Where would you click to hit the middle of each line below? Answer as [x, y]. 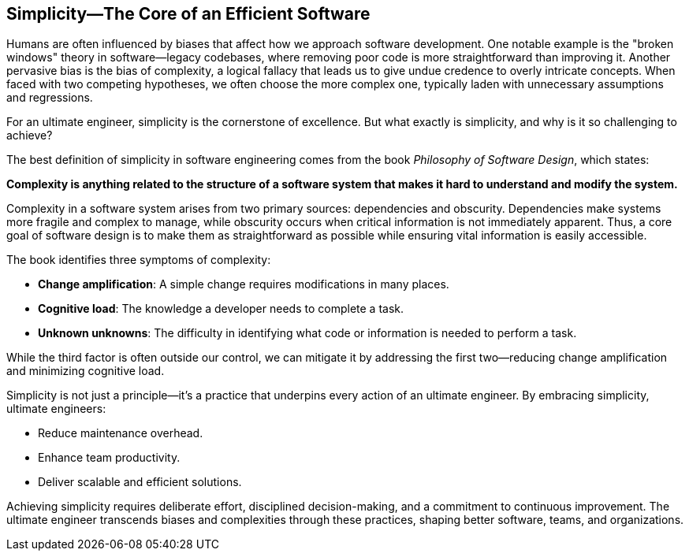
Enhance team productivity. [109, 458]
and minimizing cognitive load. [86, 371]
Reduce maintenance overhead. [121, 433]
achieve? [30, 136]
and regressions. [50, 98]
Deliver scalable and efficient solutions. [140, 482]
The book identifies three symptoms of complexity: [139, 260]
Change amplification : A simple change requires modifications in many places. [244, 284]
